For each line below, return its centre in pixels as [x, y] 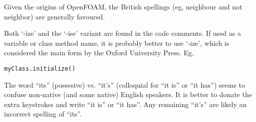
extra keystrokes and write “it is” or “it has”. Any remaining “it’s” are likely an [126, 104]
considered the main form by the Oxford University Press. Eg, [99, 53]
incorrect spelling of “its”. [43, 114]
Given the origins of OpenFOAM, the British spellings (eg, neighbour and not [123, 6]
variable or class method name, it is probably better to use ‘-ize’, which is [117, 43]
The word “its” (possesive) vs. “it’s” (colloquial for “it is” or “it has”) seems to [125, 84]
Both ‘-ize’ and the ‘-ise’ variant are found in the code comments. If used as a [123, 33]
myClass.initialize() [40, 68]
